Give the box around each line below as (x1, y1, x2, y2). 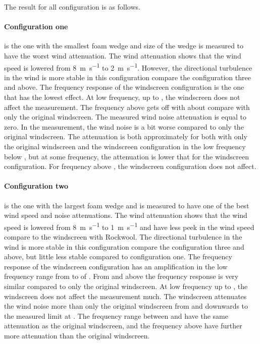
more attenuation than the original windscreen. (4, 330, 150, 340)
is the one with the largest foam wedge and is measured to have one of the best (4, 200, 249, 210)
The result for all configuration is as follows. (4, 2, 140, 12)
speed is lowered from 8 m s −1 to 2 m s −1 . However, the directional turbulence (4, 61, 252, 73)
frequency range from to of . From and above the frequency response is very (4, 271, 239, 281)
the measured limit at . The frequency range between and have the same (4, 310, 228, 321)
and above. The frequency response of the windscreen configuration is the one (4, 82, 244, 92)
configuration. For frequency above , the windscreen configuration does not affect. (4, 161, 256, 171)
